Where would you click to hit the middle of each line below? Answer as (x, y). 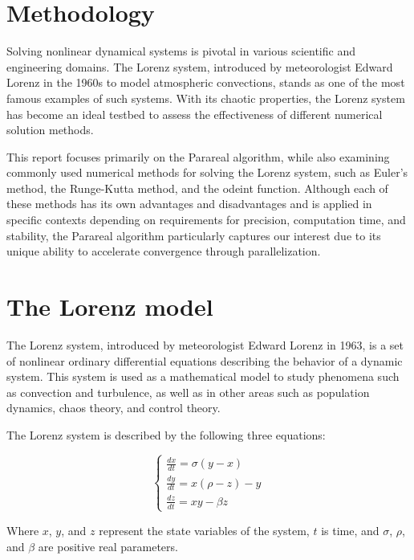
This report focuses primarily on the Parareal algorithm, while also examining (198, 156)
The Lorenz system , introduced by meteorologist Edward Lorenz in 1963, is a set (205, 344)
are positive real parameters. (108, 546)
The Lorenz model (110, 307)
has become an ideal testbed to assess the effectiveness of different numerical (195, 114)
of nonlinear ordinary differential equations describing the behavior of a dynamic (205, 360)
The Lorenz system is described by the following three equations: (166, 434)
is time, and (350, 530)
